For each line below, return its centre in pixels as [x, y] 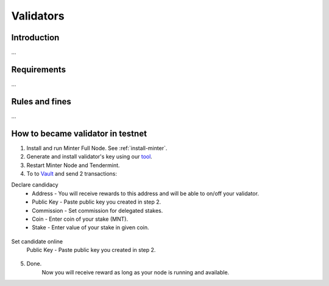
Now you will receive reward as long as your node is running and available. [136, 272]
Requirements [39, 69]
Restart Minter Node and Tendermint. [73, 165]
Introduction [35, 38]
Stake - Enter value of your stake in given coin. [90, 227]
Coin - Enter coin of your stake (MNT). [80, 219]
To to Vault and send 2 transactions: [72, 173]
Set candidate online [37, 241]
